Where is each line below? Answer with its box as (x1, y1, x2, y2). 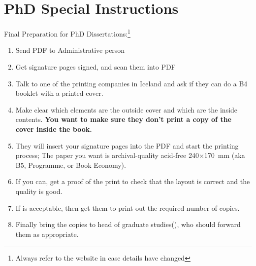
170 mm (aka (204, 150, 245, 160)
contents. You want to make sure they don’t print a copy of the (15, 114, 231, 124)
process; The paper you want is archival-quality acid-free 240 (15, 150, 199, 160)
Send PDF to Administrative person (15, 45, 125, 55)
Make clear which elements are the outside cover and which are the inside (15, 104, 238, 114)
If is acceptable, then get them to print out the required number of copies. (15, 202, 240, 213)
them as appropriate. (15, 228, 79, 239)
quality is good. (15, 186, 63, 196)
